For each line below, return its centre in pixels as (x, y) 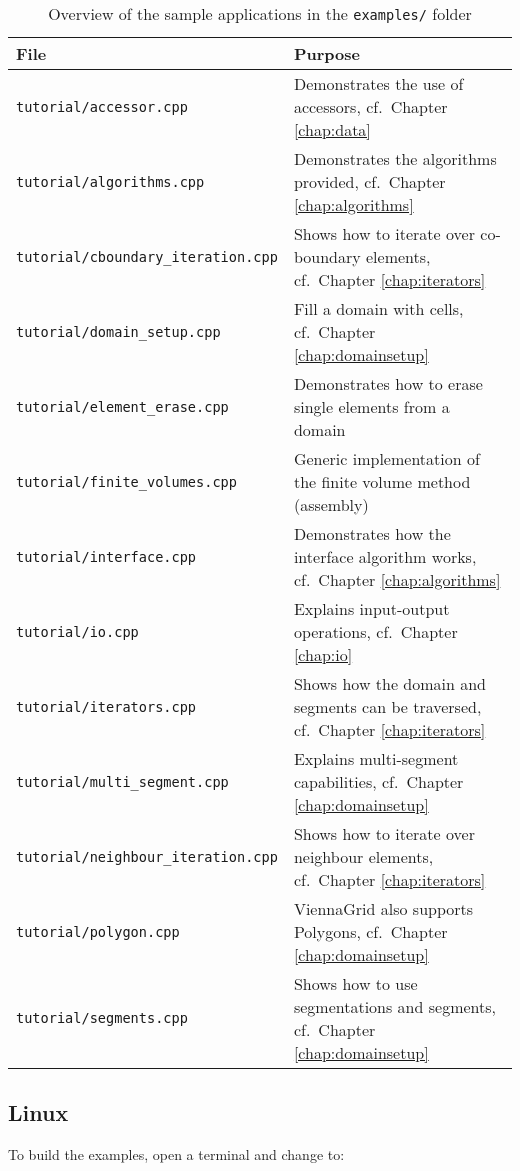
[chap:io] (323, 654)
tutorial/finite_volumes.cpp (126, 481)
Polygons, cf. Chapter (370, 931)
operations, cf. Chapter (375, 631)
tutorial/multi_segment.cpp (122, 781)
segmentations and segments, (395, 1006)
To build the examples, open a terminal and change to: (176, 1154)
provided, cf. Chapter (369, 181)
